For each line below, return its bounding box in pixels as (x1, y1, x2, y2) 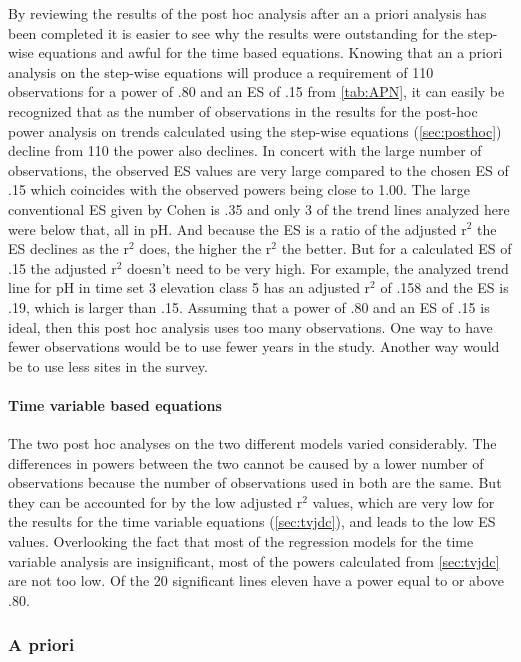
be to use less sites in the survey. (8, 355, 208, 376)
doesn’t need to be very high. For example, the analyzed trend (126, 257, 509, 278)
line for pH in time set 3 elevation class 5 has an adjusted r (8, 277, 371, 298)
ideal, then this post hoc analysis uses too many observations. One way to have (8, 316, 493, 337)
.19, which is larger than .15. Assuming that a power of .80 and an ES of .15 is (8, 296, 490, 317)
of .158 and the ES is (380, 277, 509, 298)
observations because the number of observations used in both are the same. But (8, 472, 502, 493)
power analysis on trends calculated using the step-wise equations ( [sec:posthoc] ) (8, 120, 502, 141)
